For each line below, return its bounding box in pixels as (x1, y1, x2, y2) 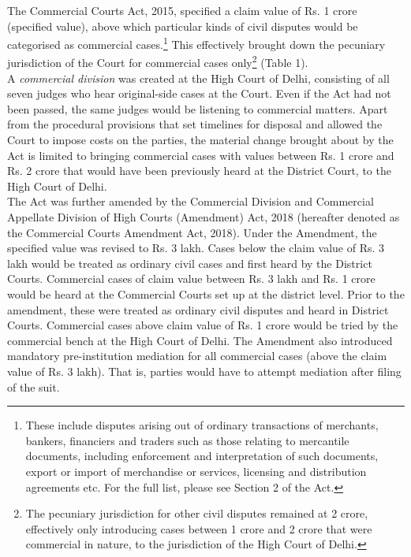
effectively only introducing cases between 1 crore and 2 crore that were (25, 520, 372, 537)
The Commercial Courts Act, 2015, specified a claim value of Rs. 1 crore (7, 2, 357, 18)
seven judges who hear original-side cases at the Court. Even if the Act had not (7, 85, 391, 102)
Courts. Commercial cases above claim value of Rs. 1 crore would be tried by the (7, 317, 398, 333)
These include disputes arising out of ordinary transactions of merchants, (25, 417, 379, 433)
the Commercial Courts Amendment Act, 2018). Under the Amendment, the (7, 224, 377, 240)
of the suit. (7, 378, 60, 395)
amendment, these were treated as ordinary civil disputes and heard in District (7, 301, 389, 317)
